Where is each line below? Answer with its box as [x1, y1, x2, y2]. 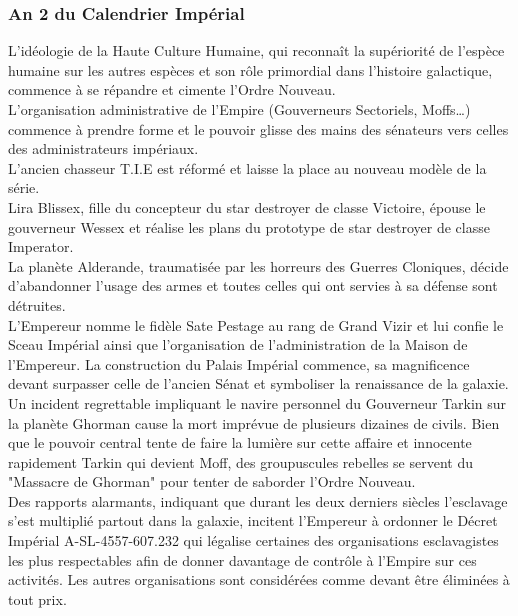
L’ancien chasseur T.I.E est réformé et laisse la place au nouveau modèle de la [8, 157, 487, 178]
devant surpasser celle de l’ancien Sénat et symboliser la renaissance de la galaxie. [8, 373, 509, 394]
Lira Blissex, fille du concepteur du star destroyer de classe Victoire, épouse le [8, 196, 486, 217]
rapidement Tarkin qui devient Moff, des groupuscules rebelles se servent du [8, 451, 473, 472]
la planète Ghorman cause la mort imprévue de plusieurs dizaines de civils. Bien [8, 412, 500, 433]
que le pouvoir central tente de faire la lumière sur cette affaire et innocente [8, 432, 472, 453]
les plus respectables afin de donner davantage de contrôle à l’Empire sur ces [8, 549, 477, 570]
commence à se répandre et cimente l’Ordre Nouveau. [8, 79, 336, 100]
